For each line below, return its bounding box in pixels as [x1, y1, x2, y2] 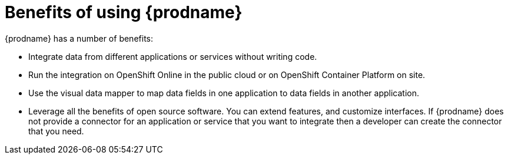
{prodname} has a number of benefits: [5, 33, 153, 43]
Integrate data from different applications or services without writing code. [28, 51, 317, 62]
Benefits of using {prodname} [5, 2, 243, 22]
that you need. [28, 126, 84, 136]
